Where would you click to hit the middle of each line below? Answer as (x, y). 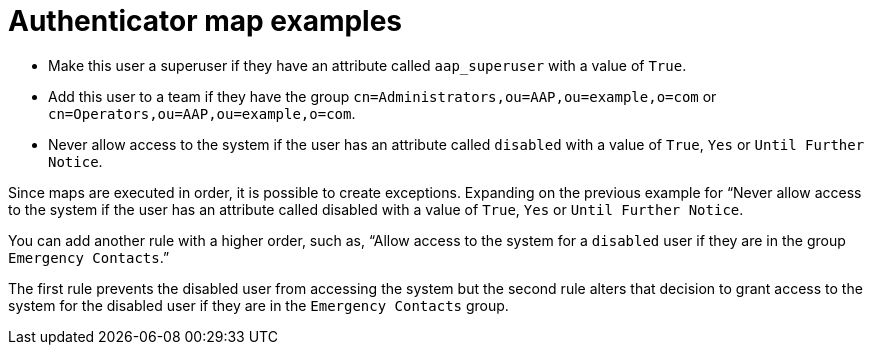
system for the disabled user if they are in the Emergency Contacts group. (258, 305)
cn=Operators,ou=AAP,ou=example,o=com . (202, 113)
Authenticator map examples (205, 21)
